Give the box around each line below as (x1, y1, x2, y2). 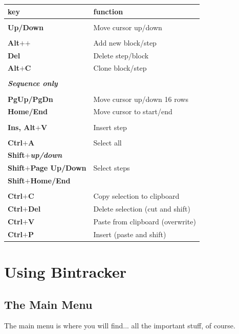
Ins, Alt (8, 121, 36, 132)
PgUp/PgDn (8, 93, 53, 104)
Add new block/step (93, 37, 157, 48)
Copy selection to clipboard (93, 191, 180, 201)
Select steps (93, 162, 130, 173)
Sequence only (8, 78, 58, 89)
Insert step (93, 121, 127, 132)
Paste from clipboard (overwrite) (93, 216, 196, 226)
